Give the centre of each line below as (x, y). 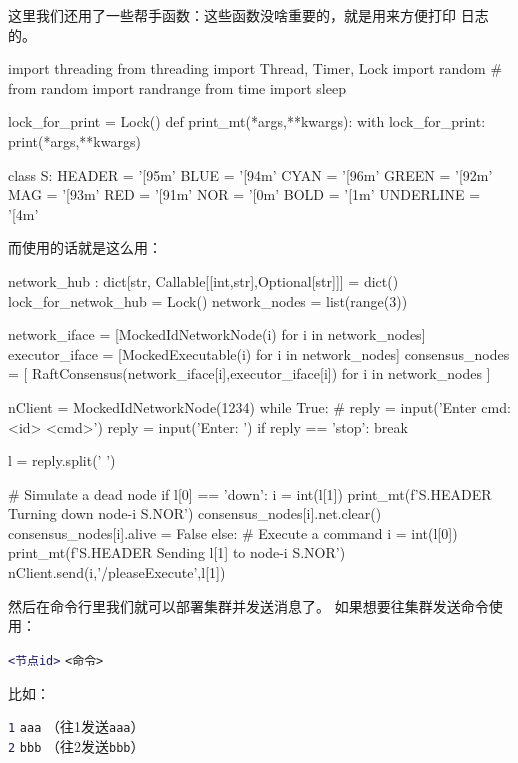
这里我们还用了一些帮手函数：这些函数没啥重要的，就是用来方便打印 (232, 15)
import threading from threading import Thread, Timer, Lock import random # (255, 68)
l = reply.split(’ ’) (62, 460)
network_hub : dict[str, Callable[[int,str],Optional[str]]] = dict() (203, 280)
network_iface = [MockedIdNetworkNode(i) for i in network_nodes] (217, 334)
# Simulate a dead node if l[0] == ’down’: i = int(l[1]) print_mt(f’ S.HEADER (250, 493)
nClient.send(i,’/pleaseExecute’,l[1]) (117, 572)
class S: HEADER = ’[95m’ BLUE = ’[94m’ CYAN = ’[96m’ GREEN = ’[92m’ (250, 174)
